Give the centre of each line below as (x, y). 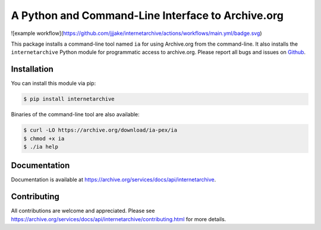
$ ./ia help (41, 146)
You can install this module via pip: (53, 84)
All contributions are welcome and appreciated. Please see (83, 211)
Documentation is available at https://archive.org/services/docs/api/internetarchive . (114, 180)
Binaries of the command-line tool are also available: (75, 114)
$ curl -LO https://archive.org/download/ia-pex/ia (100, 130)
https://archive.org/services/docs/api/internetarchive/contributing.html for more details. (119, 219)
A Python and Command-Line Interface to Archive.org (147, 15)
